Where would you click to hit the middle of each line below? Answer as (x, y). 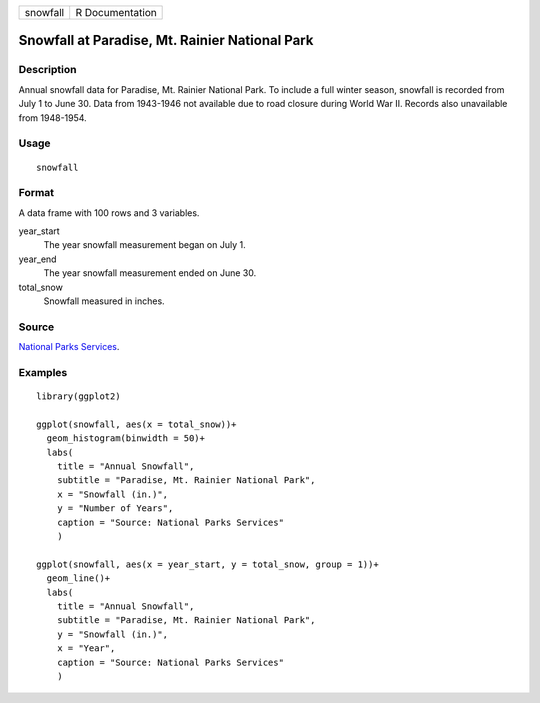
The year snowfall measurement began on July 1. (144, 245)
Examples (43, 372)
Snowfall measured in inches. (104, 301)
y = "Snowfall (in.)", (112, 634)
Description (47, 70)
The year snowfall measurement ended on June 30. (150, 273)
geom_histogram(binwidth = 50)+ (125, 438)
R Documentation (116, 12)
